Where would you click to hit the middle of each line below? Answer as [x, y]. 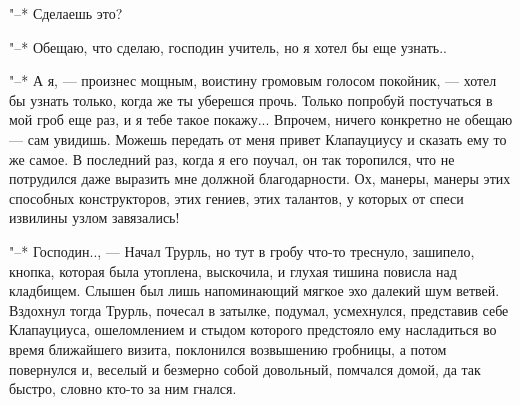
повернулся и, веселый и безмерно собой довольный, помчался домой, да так [245, 368]
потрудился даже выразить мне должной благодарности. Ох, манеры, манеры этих [260, 178]
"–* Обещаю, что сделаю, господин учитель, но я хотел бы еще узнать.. [228, 46]
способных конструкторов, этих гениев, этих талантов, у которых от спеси [236, 197]
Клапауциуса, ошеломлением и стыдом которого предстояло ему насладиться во [253, 329]
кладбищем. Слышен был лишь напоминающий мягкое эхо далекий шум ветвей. [254, 290]
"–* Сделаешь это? [66, 13]
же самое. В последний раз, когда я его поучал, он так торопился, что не [232, 158]
